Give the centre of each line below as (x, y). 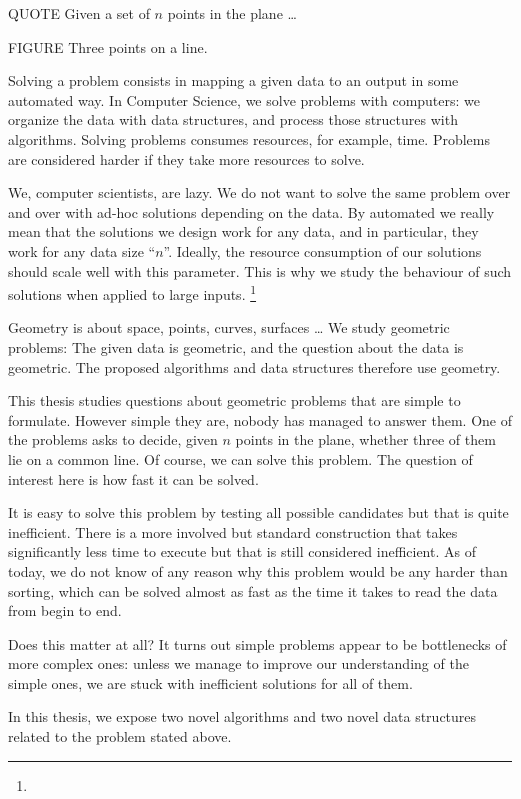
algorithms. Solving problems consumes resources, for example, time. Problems (249, 138)
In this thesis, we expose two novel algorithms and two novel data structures (242, 716)
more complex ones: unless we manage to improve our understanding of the (238, 663)
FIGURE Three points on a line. (108, 46)
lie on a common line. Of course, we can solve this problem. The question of (240, 458)
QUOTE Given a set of (79, 13)
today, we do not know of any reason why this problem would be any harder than (258, 570)
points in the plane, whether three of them (365, 439)
